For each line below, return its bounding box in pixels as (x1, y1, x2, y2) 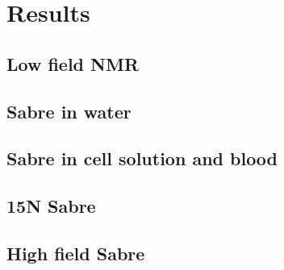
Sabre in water (6, 98, 132, 123)
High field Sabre (6, 240, 145, 265)
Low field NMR (6, 51, 140, 76)
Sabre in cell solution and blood (6, 146, 278, 171)
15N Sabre (6, 193, 96, 218)
